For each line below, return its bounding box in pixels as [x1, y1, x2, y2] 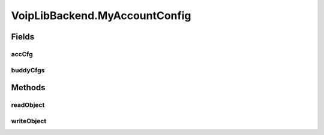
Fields [11, 32, 35, 42]
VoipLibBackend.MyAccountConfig [11, 9, 191, 22]
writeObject [11, 116, 47, 125]
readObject [11, 101, 45, 109]
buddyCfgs [11, 66, 45, 74]
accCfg [11, 50, 33, 58]
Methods [11, 82, 46, 93]
